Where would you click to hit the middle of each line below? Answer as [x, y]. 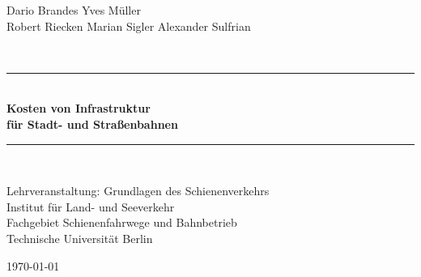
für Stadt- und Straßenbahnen [92, 124]
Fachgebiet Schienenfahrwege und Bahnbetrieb [122, 222]
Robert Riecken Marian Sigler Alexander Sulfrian [129, 26]
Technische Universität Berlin [80, 238]
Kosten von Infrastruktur [79, 108]
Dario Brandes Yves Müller [74, 10]
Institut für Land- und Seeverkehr [91, 206]
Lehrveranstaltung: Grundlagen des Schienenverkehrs [138, 191]
